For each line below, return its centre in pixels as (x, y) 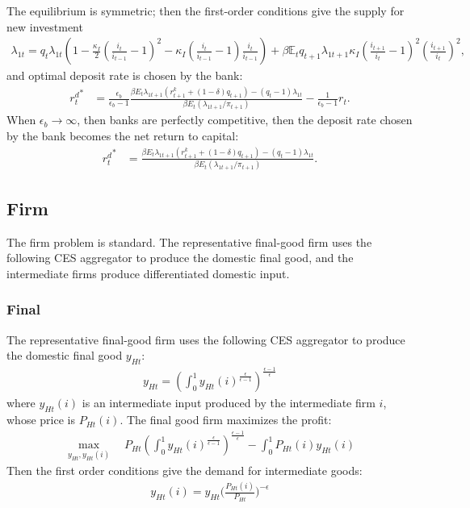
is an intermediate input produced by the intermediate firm (229, 403)
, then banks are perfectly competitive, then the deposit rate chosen (245, 120)
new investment (45, 26)
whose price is (41, 420)
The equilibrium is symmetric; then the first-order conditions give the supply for (206, 10)
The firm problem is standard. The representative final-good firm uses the (189, 242)
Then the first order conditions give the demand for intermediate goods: (185, 471)
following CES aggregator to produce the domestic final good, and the (180, 258)
